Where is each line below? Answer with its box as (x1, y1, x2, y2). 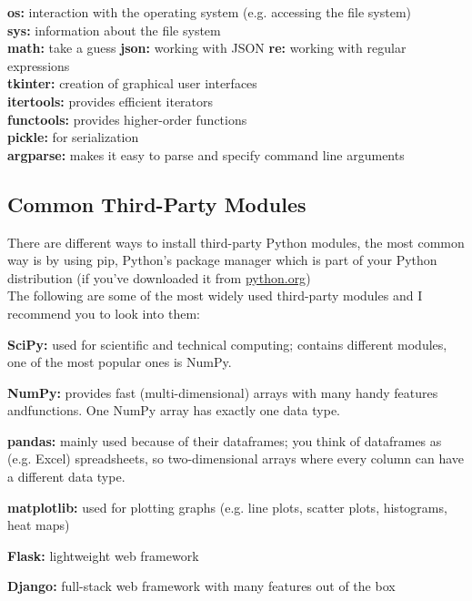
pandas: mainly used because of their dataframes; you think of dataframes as (7, 431, 442, 450)
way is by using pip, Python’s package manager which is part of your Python (7, 250, 437, 270)
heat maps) (7, 515, 70, 535)
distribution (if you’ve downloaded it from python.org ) (7, 268, 311, 287)
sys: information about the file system (7, 20, 221, 39)
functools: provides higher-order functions (7, 109, 247, 128)
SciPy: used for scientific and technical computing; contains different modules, (7, 334, 447, 353)
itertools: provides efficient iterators (7, 91, 214, 110)
